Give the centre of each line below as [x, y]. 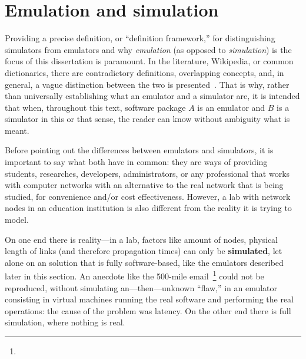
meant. [17, 130]
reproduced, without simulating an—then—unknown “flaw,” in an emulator [141, 287]
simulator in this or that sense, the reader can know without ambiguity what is [147, 119]
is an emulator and [231, 107]
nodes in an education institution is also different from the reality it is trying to [148, 208]
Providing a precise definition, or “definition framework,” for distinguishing [140, 38]
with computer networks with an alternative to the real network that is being [144, 185]
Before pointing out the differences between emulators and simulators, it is [139, 150]
